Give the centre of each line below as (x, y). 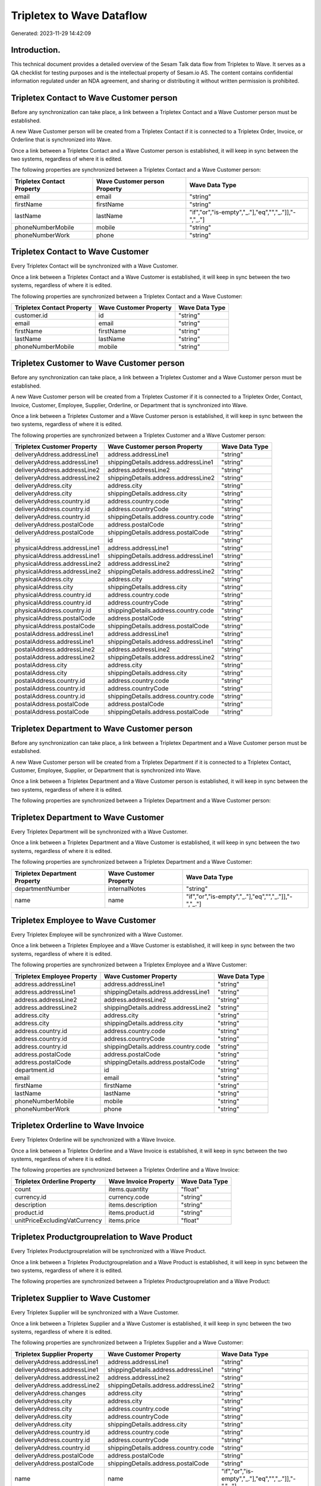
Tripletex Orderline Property (55, 1181)
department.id (34, 1070)
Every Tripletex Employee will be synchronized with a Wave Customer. (97, 935)
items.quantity (128, 1189)
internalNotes (127, 889)
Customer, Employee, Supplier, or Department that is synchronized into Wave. (106, 770)
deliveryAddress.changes (50, 1393)
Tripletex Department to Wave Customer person (102, 728)
